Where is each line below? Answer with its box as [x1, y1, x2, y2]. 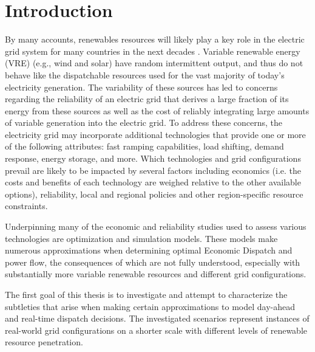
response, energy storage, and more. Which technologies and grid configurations [5, 152, 301, 165]
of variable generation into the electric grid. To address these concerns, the [5, 116, 283, 129]
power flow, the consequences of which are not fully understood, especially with [5, 255, 300, 268]
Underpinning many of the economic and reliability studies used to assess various [5, 220, 307, 233]
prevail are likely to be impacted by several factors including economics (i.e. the [5, 164, 302, 176]
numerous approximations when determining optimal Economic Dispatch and [5, 244, 293, 257]
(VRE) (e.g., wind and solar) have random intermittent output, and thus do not [5, 57, 303, 69]
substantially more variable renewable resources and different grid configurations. [5, 267, 307, 280]
